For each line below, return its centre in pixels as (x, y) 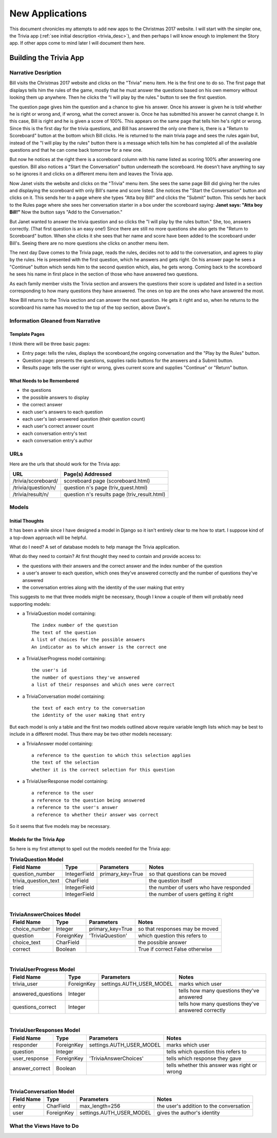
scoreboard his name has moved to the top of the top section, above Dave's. (90, 307)
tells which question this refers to (206, 1052)
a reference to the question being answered (88, 800)
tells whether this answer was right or (212, 1065)
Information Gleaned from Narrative (55, 320)
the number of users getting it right (191, 894)
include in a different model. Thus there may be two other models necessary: (91, 734)
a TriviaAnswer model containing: (58, 744)
